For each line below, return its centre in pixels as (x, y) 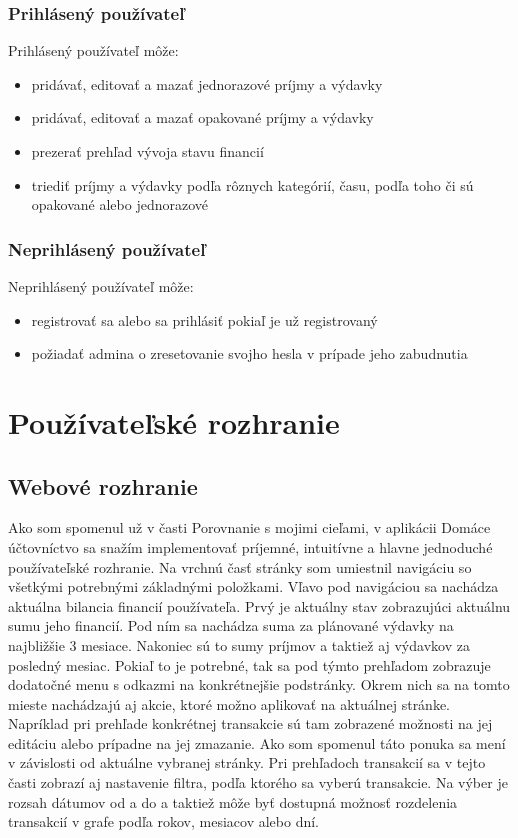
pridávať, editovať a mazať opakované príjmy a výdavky (202, 117)
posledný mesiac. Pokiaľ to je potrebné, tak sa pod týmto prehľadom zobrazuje (249, 664)
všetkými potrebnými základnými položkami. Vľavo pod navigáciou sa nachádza (253, 586)
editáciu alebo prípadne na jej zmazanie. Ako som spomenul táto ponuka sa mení (257, 742)
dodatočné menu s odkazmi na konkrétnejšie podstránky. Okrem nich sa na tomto (259, 684)
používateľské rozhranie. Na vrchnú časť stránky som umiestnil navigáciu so (240, 566)
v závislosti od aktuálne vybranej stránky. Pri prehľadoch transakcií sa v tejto (247, 762)
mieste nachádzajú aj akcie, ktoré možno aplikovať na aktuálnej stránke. (229, 703)
